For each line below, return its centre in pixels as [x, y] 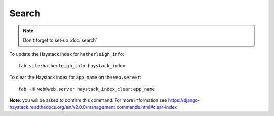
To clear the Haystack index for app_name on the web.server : [75, 77]
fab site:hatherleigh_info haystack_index [72, 66]
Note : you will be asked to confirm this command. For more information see [88, 100]
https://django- [184, 100]
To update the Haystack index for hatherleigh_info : [67, 54]
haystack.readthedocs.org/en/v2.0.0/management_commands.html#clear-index [93, 107]
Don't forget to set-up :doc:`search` [60, 40]
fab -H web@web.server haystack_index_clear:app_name [87, 89]
